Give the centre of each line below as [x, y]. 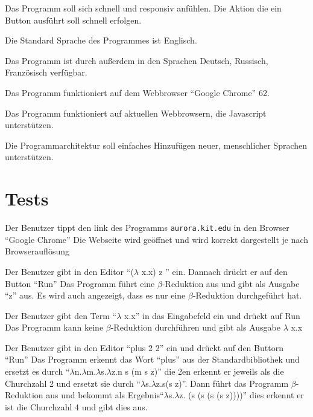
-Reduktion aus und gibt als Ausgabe [231, 283]
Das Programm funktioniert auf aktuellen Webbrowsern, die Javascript [136, 113]
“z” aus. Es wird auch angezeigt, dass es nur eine [95, 295]
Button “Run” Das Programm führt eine [80, 283]
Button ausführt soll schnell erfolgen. [73, 20]
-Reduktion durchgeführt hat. [247, 295]
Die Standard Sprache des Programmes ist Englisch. [101, 40]
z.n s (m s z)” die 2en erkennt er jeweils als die [198, 371]
